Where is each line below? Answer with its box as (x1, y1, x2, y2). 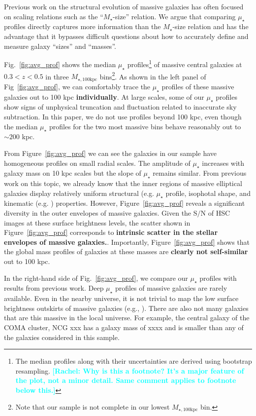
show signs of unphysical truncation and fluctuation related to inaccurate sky (4, 102, 237, 112)
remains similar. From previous (153, 168, 247, 178)
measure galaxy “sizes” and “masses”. (4, 40, 116, 51)
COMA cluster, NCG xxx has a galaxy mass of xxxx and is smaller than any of (4, 322, 244, 333)
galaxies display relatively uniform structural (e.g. (4, 188, 154, 198)
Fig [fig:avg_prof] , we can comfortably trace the (4, 81, 151, 91)
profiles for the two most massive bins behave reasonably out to (49, 121, 241, 131)
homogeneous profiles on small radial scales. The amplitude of (4, 157, 191, 168)
